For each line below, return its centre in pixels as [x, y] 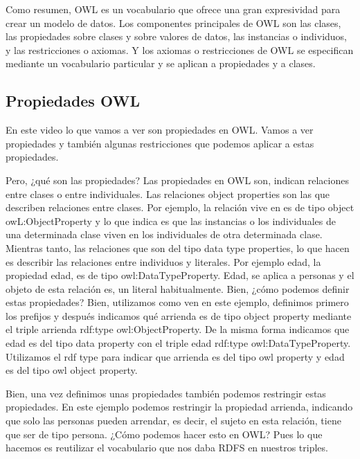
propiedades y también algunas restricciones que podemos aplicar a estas [160, 143]
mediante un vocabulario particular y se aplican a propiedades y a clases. [161, 63]
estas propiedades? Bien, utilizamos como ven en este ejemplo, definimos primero [177, 302]
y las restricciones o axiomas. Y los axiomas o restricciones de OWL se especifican [180, 49]
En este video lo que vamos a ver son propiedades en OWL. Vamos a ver [160, 130]
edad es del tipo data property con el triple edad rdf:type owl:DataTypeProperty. [178, 343]
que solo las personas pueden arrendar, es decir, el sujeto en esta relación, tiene [173, 421]
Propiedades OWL [73, 101]
